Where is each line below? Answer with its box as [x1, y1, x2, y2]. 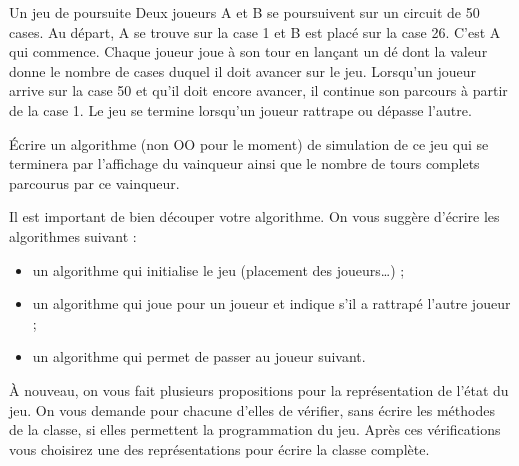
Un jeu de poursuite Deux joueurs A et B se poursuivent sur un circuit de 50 [9, 2, 480, 22]
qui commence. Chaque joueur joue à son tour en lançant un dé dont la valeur [9, 41, 488, 62]
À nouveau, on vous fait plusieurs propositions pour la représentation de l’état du [9, 379, 509, 400]
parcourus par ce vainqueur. [9, 172, 180, 193]
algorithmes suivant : [9, 225, 137, 246]
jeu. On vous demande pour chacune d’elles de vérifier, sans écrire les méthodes [9, 399, 495, 420]
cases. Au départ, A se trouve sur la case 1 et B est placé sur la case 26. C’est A [9, 21, 501, 42]
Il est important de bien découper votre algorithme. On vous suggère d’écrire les [9, 206, 500, 227]
